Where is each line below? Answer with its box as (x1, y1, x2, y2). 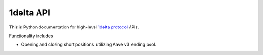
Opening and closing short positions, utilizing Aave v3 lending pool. (21, 41, 157, 48)
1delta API (9, 7, 51, 18)
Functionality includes (9, 33, 53, 39)
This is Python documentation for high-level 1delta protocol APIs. (9, 24, 139, 30)
